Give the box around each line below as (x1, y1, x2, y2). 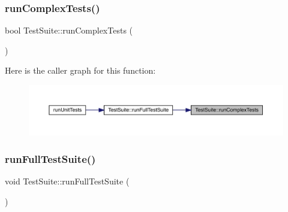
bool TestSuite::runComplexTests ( (5, 24, 133, 37)
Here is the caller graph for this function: (5, 64, 156, 77)
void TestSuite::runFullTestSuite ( (5, 175, 130, 187)
